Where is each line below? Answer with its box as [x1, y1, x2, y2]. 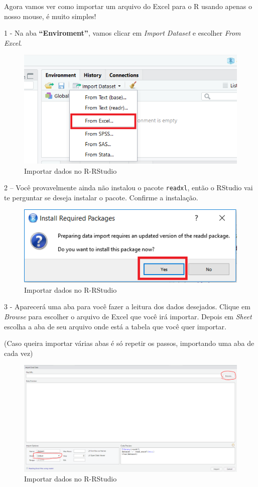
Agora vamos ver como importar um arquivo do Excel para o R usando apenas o [4, 1, 252, 11]
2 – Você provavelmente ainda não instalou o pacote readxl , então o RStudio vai [4, 182, 253, 193]
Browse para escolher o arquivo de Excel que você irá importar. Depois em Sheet [4, 311, 252, 321]
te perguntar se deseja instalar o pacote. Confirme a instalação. [4, 192, 198, 202]
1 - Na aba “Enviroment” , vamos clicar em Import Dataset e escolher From [4, 28, 241, 38]
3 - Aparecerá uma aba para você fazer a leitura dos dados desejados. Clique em [4, 301, 250, 312]
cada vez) [4, 347, 33, 358]
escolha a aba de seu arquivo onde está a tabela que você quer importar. [4, 321, 226, 331]
